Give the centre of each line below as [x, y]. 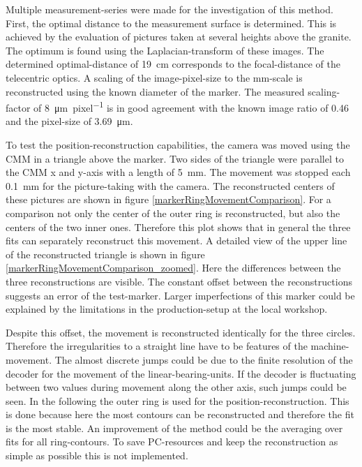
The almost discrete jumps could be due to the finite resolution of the [204, 359]
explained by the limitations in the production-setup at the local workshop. [167, 309]
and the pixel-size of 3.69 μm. [69, 121]
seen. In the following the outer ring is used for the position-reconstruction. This [178, 400]
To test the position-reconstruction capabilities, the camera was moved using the [178, 144]
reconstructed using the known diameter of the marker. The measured [155, 91]
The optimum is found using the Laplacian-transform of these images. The [165, 50]
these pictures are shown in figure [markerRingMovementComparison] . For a [168, 199]
